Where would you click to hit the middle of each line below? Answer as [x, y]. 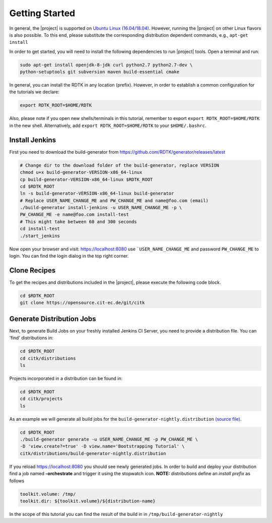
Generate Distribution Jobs [53, 319]
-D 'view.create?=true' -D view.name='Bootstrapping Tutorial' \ [102, 446]
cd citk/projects [41, 399]
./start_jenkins [40, 236]
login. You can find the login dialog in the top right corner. [69, 256]
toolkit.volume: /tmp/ [48, 494]
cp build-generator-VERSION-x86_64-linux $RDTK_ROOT [86, 179]
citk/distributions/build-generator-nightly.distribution [93, 453]
